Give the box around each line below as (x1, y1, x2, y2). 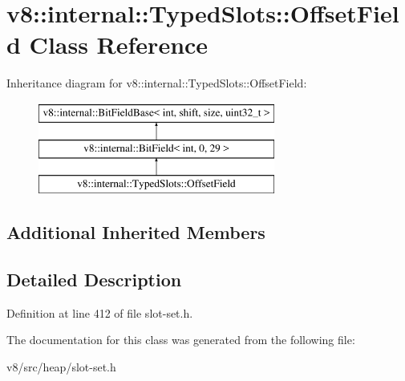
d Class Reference (6, 28, 209, 61)
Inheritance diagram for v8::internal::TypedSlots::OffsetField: (6, 75, 307, 91)
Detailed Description (6, 267, 182, 292)
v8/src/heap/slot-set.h (6, 359, 116, 375)
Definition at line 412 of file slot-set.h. (6, 304, 193, 321)
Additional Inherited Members (6, 220, 265, 245)
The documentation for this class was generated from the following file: (6, 331, 355, 348)
